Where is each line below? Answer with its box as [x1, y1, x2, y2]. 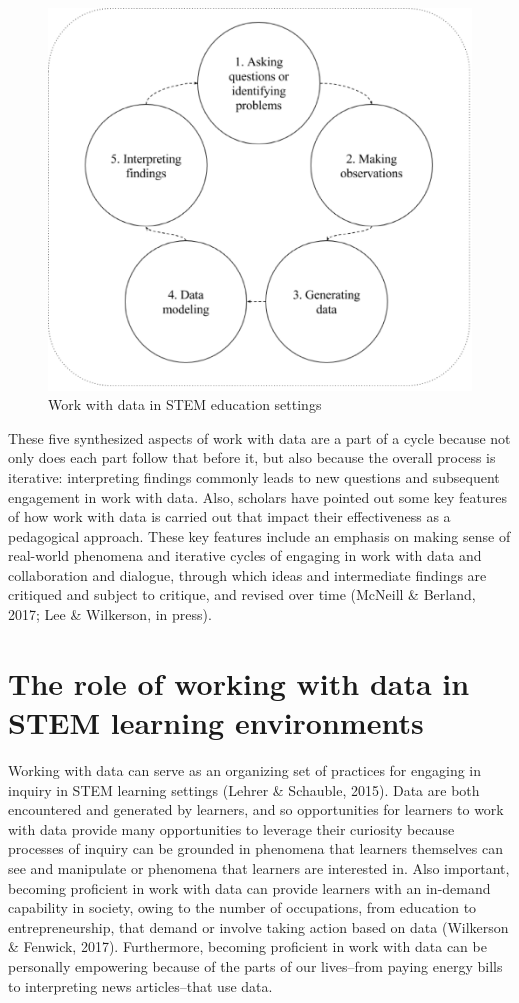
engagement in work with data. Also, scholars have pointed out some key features [8, 486, 508, 507]
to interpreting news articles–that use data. [8, 975, 273, 996]
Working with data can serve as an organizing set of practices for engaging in [8, 759, 482, 780]
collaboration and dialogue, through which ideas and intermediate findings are [8, 564, 487, 585]
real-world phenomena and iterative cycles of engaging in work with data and [8, 545, 482, 566]
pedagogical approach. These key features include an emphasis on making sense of [8, 525, 511, 546]
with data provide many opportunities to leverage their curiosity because [8, 818, 455, 839]
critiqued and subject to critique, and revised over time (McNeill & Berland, [8, 584, 476, 605]
